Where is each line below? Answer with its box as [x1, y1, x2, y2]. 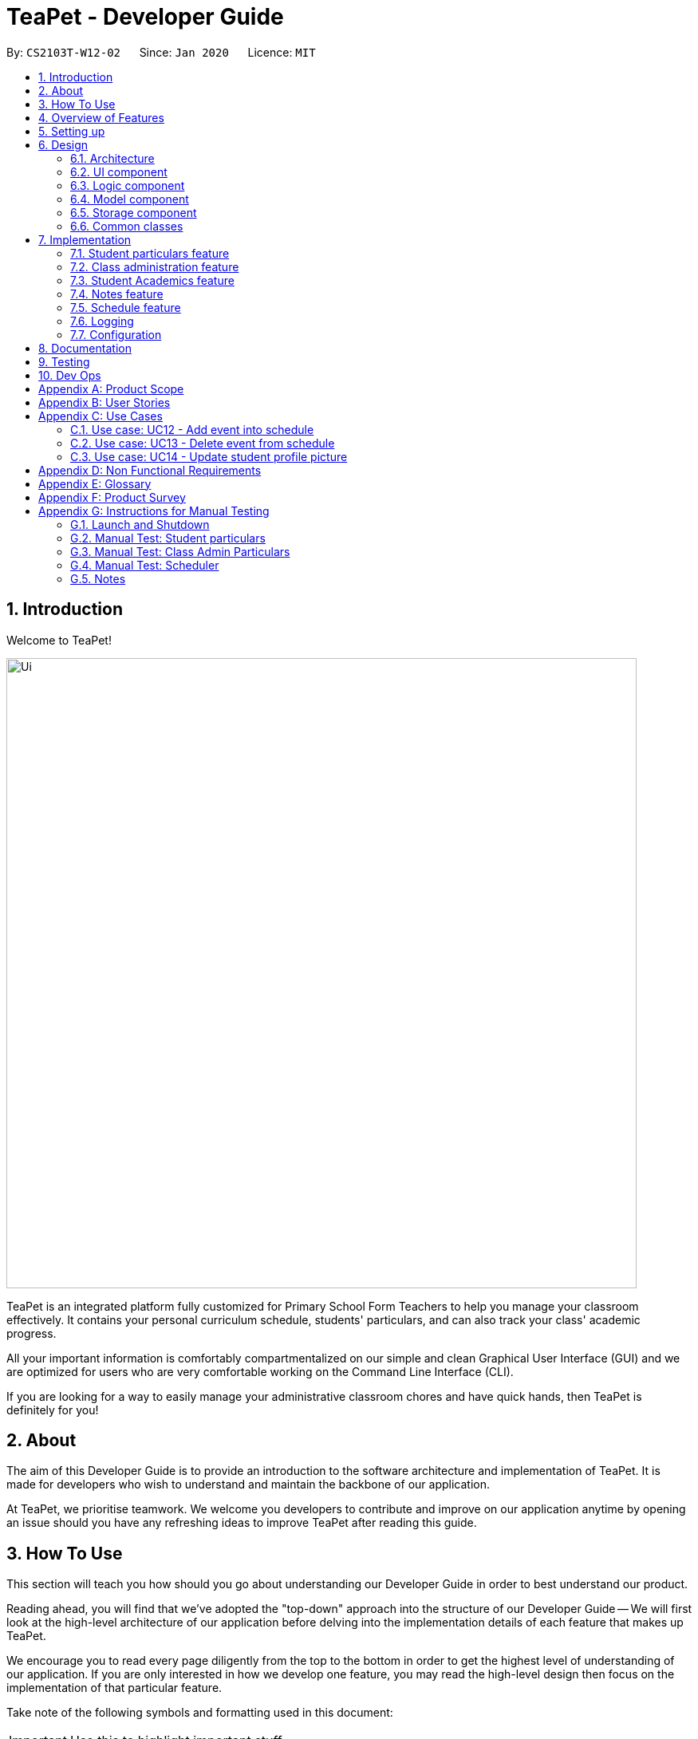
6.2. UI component [70, 164, 168, 179]
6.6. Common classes [70, 219, 183, 233]
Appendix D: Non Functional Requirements [38, 463, 262, 477]
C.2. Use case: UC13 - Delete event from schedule [70, 436, 335, 450]
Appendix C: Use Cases [38, 408, 163, 423]
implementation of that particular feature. [6, 1681, 223, 1695]
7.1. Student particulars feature [70, 246, 230, 260]
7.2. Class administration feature [70, 259, 239, 274]
